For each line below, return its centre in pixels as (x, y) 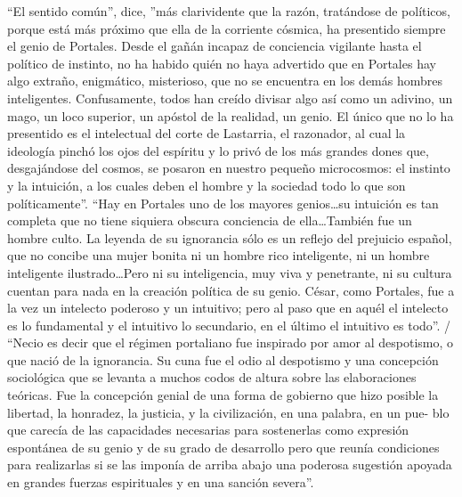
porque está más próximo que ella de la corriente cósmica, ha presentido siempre (227, 28)
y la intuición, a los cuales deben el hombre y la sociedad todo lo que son (207, 185)
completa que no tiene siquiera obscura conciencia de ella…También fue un (210, 220)
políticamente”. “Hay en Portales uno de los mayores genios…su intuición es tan (223, 203)
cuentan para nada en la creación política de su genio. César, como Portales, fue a (231, 290)
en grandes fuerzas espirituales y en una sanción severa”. (161, 482)
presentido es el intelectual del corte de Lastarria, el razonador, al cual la (207, 133)
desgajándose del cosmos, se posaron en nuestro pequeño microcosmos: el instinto (229, 168)
